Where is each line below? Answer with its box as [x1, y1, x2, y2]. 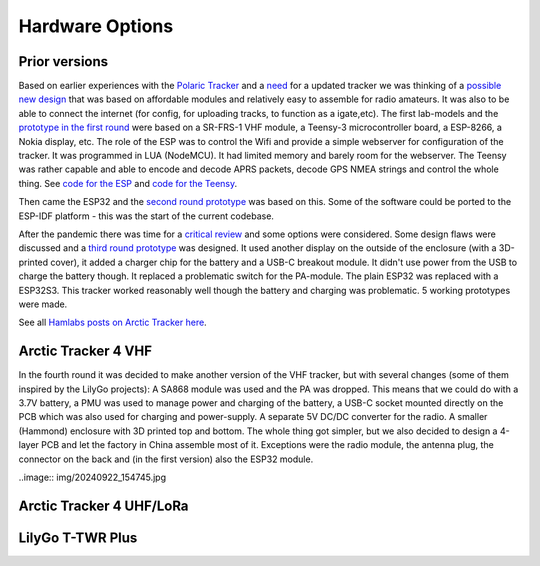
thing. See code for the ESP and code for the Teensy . [18, 177, 238, 189]
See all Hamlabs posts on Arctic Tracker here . [18, 316, 207, 329]
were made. [18, 298, 68, 310]
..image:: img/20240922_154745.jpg [18, 471, 167, 483]
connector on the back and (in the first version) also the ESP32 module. [18, 453, 314, 465]
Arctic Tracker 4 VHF [18, 343, 153, 360]
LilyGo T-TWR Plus [18, 529, 138, 546]
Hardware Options [18, 15, 174, 37]
